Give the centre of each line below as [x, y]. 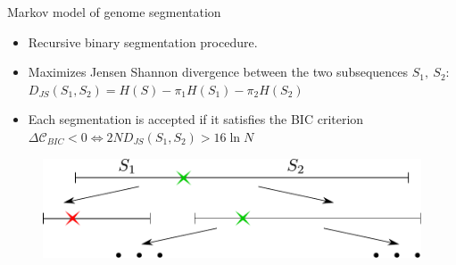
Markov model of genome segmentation [114, 12]
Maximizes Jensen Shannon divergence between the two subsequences [218, 72]
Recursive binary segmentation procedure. [143, 41]
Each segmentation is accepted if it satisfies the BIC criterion [196, 119]
